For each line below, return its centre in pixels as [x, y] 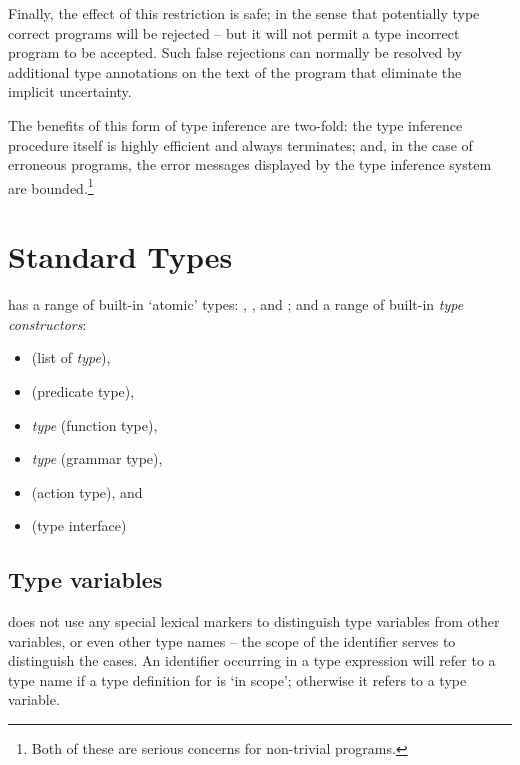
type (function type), [94, 424]
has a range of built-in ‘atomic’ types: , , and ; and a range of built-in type [236, 304]
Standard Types [120, 256]
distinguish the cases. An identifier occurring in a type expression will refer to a [252, 660]
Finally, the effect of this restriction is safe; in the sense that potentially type [244, 13]
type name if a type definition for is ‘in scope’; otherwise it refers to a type [237, 679]
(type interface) [79, 525]
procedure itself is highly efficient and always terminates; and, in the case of [240, 144]
